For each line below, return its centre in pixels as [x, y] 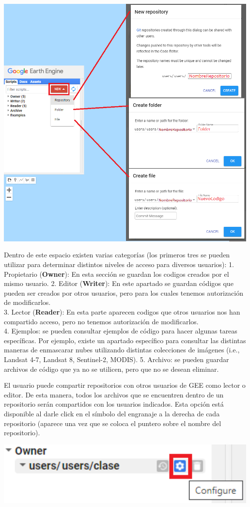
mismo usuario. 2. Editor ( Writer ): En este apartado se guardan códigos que [119, 283]
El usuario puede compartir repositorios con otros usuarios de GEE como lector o [125, 385]
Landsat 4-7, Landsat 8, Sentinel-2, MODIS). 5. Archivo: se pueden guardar [117, 359]
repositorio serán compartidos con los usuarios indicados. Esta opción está [114, 404]
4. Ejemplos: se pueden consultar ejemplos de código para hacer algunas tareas [121, 331]
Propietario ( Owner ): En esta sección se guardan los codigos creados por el [117, 274]
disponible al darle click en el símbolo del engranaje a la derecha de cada [112, 413]
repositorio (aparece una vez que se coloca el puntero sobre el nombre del [113, 423]
